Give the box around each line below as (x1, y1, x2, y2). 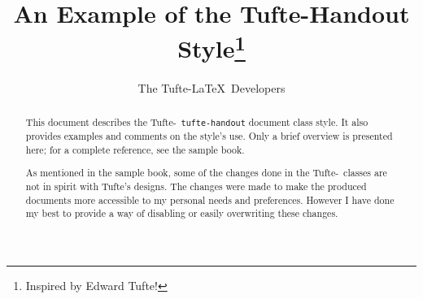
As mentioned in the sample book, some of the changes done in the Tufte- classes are (25, 166, 387, 180)
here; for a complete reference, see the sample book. (25, 142, 245, 156)
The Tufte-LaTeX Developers (137, 79, 286, 96)
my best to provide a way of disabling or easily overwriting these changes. (25, 206, 338, 220)
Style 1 (177, 28, 246, 65)
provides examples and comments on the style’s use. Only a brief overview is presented (25, 129, 393, 143)
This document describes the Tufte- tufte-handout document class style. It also (25, 115, 368, 129)
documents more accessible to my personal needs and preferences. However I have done (25, 193, 395, 206)
